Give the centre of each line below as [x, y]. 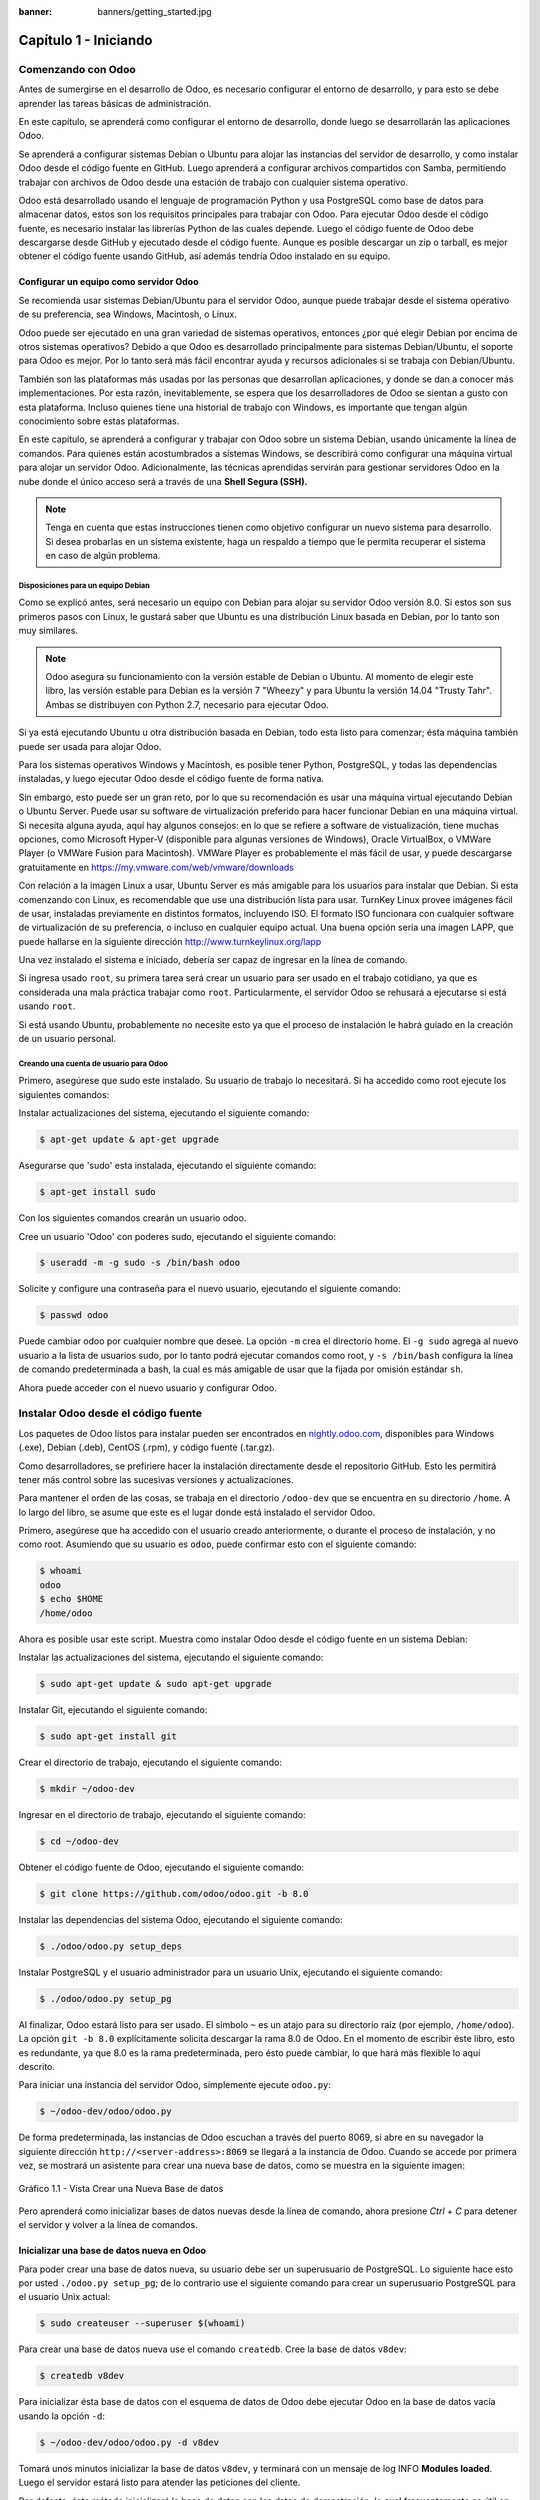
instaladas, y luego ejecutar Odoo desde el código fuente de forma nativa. [171, 779]
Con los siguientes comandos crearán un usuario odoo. [132, 1218]
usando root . [47, 1006]
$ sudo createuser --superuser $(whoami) [142, 2323]
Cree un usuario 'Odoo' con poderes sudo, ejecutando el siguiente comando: [177, 1236]
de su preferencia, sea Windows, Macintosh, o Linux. [127, 314]
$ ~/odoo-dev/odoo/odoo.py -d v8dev [129, 2442]
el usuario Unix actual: [64, 2297]
